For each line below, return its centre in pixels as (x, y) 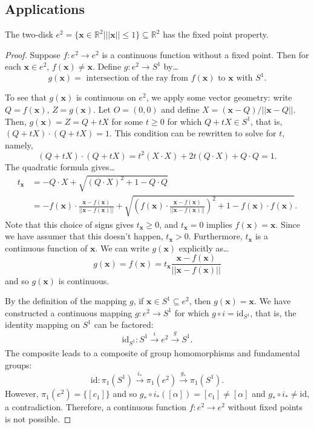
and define (180, 109)
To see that (26, 97)
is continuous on (106, 97)
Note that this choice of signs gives (69, 224)
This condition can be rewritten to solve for (195, 133)
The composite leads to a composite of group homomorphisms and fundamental (152, 353)
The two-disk (29, 34)
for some (127, 121)
